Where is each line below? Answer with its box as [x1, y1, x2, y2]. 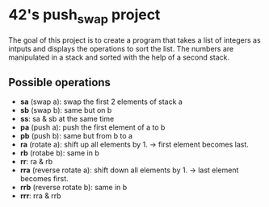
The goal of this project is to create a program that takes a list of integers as [8, 35, 261, 45]
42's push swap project [8, 6, 161, 27]
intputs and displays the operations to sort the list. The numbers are [8, 43, 234, 53]
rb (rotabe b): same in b [19, 148, 99, 158]
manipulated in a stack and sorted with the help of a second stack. [8, 52, 230, 62]
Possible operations [8, 75, 111, 89]
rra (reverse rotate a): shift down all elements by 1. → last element [19, 165, 239, 175]
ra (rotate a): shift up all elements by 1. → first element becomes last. [19, 139, 249, 150]
